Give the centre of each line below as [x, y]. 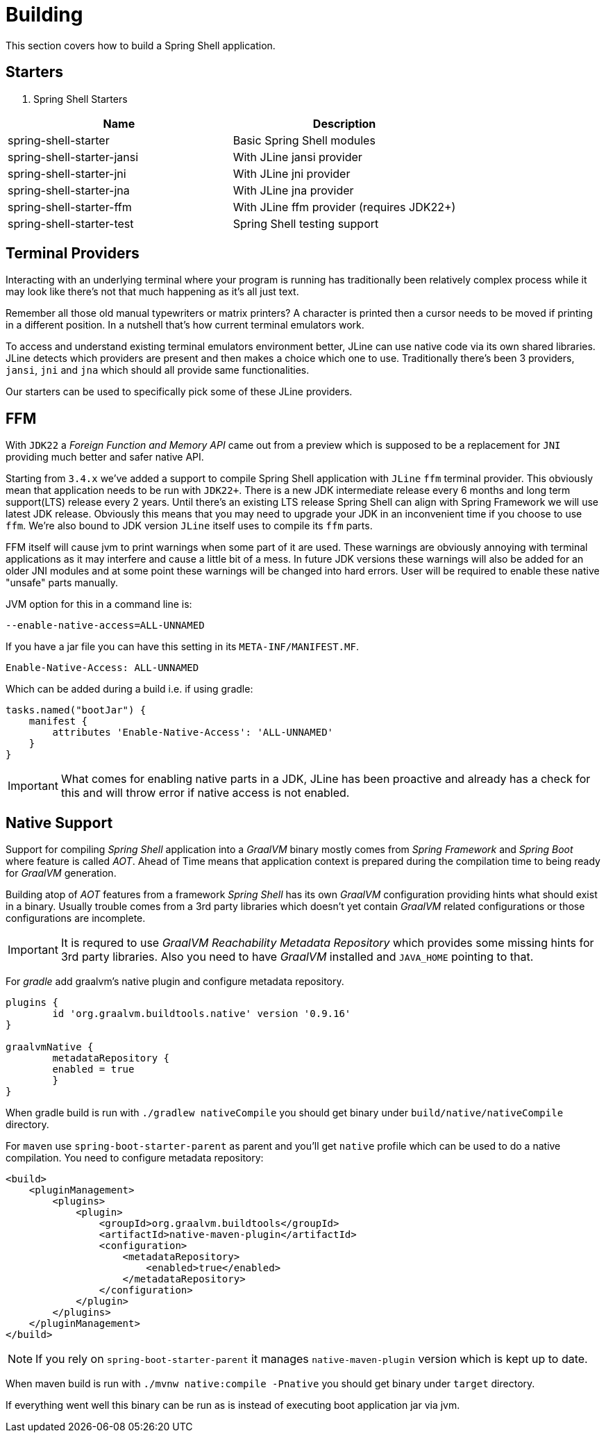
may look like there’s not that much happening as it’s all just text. [152, 292]
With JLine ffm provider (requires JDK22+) [344, 207]
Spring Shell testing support [306, 223]
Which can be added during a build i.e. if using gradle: [129, 689]
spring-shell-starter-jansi [73, 157]
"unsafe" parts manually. [62, 583]
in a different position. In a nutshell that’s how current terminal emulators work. [185, 325]
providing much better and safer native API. [105, 457]
